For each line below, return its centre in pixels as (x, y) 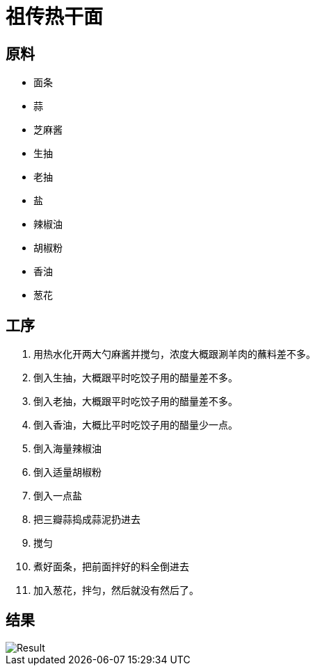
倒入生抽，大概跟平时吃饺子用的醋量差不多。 (136, 378)
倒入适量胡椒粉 (67, 472)
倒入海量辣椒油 (67, 449)
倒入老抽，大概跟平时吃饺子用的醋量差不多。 (136, 401)
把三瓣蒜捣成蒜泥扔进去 (87, 520)
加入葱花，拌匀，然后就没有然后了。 (116, 590)
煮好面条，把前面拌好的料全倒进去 (111, 567)
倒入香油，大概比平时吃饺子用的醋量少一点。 (136, 425)
